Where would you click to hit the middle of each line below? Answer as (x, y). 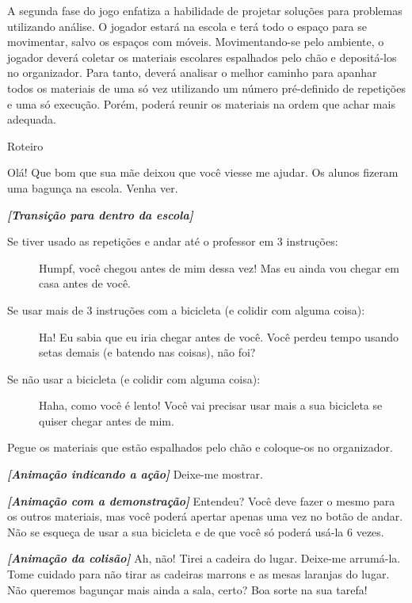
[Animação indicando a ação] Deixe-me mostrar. (135, 474)
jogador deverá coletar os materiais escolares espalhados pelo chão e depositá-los (202, 57)
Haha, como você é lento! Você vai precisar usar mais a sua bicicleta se (211, 405)
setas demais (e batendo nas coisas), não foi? (147, 352)
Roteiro (25, 145)
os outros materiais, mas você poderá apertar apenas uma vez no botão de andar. (205, 516)
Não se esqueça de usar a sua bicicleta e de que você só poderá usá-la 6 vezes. (196, 531)
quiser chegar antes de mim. (107, 420)
